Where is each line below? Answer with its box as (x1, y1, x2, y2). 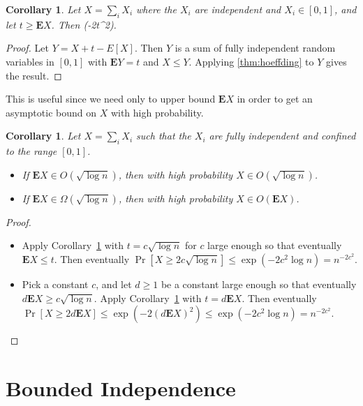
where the (136, 2, 177, 16)
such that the (136, 128, 191, 143)
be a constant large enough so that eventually (161, 276, 357, 291)
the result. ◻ (6, 68, 62, 82)
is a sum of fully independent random (175, 40, 336, 55)
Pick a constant (22, 276, 89, 291)
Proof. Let (6, 40, 49, 55)
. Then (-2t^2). (51, 17, 117, 31)
